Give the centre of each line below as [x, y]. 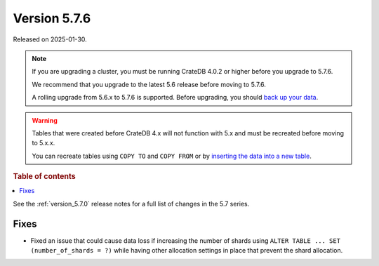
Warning [45, 120]
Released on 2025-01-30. [50, 39]
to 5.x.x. [44, 143]
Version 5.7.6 [52, 18]
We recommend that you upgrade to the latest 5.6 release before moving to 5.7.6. [149, 84]
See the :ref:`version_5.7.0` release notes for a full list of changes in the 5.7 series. [131, 204]
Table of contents [45, 177]
